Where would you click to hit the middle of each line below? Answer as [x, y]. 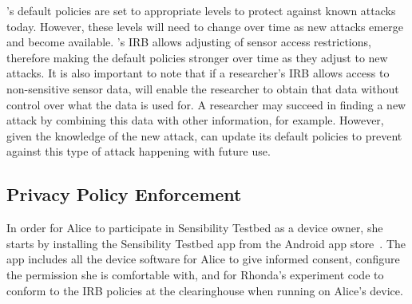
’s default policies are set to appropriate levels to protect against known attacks [201, 10]
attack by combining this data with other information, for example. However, [195, 120]
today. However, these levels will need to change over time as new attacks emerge [205, 26]
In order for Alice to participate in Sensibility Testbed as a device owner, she [195, 228]
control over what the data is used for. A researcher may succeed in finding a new [206, 104]
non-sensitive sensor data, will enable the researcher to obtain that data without [203, 88]
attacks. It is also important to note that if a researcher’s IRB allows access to [198, 73]
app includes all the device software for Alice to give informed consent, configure [203, 259]
